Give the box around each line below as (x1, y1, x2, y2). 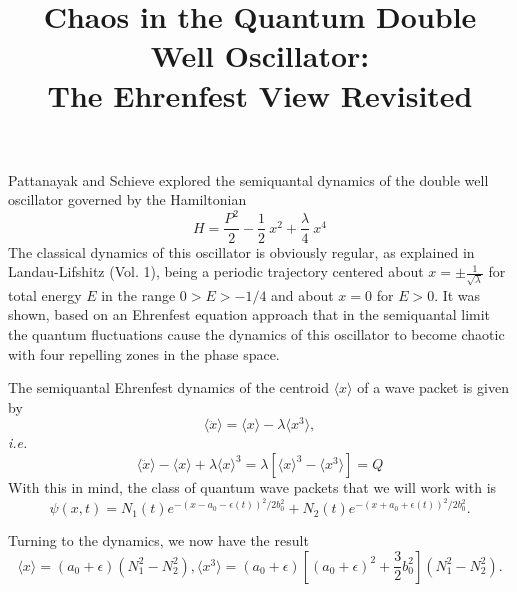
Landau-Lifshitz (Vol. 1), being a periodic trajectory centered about (8, 261, 424, 282)
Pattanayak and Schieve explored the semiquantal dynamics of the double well (8, 169, 489, 190)
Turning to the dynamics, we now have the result (8, 530, 309, 551)
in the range (101, 284, 176, 305)
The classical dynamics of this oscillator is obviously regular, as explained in (8, 241, 475, 262)
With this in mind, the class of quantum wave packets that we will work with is (8, 477, 497, 498)
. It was (434, 284, 481, 305)
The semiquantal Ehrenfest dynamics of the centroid (8, 377, 329, 398)
